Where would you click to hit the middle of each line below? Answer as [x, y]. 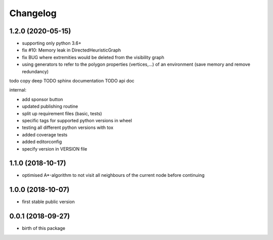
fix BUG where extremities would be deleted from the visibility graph [93, 57]
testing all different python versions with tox [68, 128]
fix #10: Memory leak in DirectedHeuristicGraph [72, 50]
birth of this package [44, 228]
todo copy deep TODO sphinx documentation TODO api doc [72, 81]
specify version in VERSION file [55, 149]
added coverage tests [45, 134]
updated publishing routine [50, 107]
